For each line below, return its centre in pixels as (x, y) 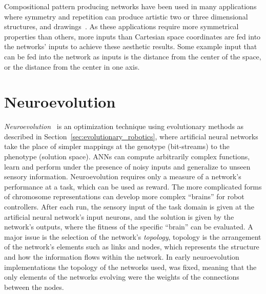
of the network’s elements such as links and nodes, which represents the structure (132, 247)
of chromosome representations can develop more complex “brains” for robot (124, 196)
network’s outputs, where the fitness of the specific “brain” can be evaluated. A (129, 227)
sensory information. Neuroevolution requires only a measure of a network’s (123, 176)
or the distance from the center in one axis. (72, 66)
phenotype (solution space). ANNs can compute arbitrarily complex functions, (127, 156)
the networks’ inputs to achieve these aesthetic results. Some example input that (131, 46)
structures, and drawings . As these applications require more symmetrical (121, 26)
